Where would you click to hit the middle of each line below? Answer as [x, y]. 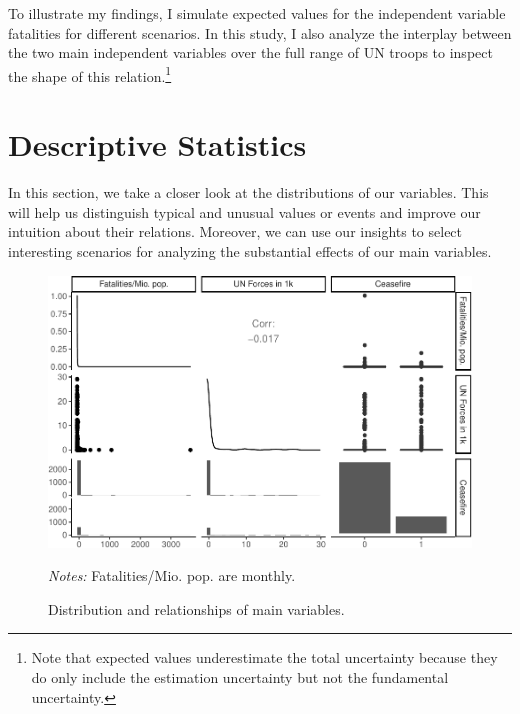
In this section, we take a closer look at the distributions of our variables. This [248, 192]
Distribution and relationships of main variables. [196, 608]
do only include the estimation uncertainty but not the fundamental [240, 677]
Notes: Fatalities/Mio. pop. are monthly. [172, 575]
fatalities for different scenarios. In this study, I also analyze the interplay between [260, 32]
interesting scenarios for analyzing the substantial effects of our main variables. [250, 250]
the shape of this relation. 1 [90, 74]
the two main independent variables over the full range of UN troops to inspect [250, 52]
